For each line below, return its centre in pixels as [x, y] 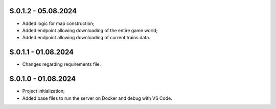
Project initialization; [43, 91]
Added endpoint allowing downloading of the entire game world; [90, 30]
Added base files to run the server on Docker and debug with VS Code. [97, 98]
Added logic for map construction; [58, 23]
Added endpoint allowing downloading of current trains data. [86, 38]
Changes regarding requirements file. [62, 64]
